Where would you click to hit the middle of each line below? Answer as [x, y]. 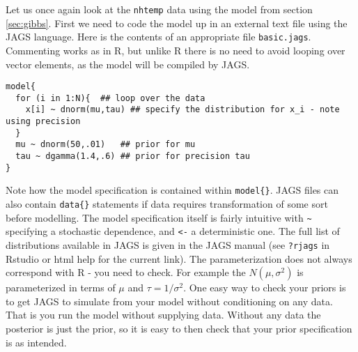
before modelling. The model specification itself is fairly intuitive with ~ [159, 217]
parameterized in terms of [61, 288]
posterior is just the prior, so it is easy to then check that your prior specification [179, 328]
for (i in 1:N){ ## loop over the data [110, 98]
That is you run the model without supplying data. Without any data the [163, 315]
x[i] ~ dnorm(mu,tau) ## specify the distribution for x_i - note [182, 110]
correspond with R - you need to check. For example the [126, 272]
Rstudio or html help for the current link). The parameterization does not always [179, 258]
